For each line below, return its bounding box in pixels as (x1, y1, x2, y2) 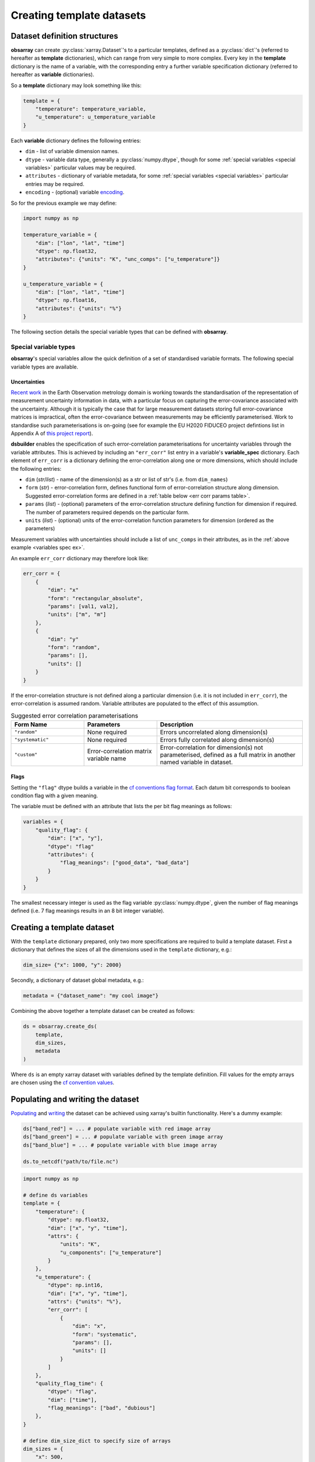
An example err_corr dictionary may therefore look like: (10, 554, 149, 561)
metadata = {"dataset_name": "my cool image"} (23, 992, 159, 999)
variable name (87, 754, 127, 763)
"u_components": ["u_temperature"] (60, 1249, 162, 1256)
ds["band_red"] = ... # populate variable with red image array (23, 1126, 211, 1132)
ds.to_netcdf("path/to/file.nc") (23, 1158, 119, 1165)
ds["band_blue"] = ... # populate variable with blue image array (23, 1142, 217, 1149)
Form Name (14, 720, 48, 728)
